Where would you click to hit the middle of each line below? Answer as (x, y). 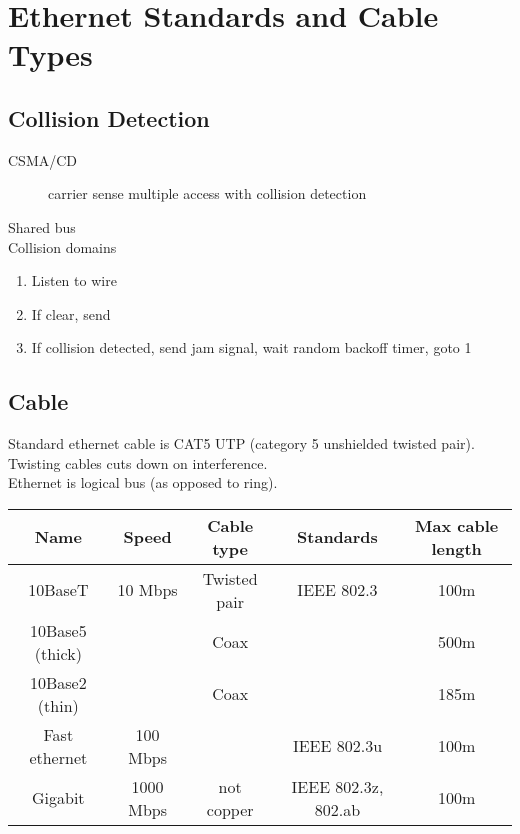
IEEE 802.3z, (337, 786)
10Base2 (58, 682)
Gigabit (58, 798)
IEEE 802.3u (337, 746)
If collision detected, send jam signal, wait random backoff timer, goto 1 (251, 347)
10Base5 (58, 630)
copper (230, 809)
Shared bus (42, 226)
